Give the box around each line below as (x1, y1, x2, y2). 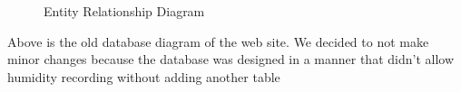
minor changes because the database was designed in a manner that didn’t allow (7, 50, 454, 69)
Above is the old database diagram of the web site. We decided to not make (7, 32, 429, 51)
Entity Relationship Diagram (44, 2, 205, 20)
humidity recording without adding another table (7, 67, 280, 86)
